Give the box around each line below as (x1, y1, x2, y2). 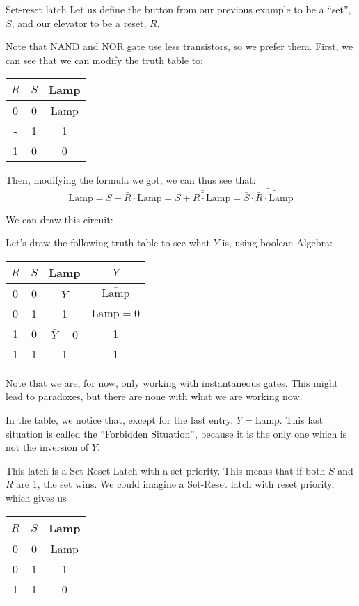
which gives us (6, 490, 67, 504)
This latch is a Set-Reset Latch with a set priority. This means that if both (6, 463, 326, 477)
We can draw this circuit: (6, 212, 113, 226)
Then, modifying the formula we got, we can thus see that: (6, 173, 256, 187)
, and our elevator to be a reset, (11, 15, 147, 30)
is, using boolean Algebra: (222, 235, 333, 250)
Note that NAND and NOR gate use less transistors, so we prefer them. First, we (6, 39, 353, 54)
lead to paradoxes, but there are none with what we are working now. (6, 389, 303, 404)
